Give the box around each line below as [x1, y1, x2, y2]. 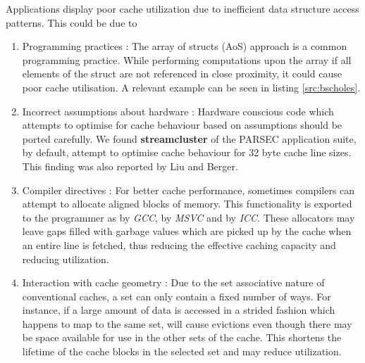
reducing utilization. [22, 251, 109, 266]
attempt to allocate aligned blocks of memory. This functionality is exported [22, 196, 352, 211]
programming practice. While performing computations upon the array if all [22, 52, 352, 67]
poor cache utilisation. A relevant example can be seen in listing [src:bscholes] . [22, 79, 361, 94]
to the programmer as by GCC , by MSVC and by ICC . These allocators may [22, 210, 355, 224]
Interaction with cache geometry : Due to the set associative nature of [22, 275, 325, 290]
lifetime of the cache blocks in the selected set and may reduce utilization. [22, 344, 342, 359]
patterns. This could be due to [6, 15, 137, 30]
